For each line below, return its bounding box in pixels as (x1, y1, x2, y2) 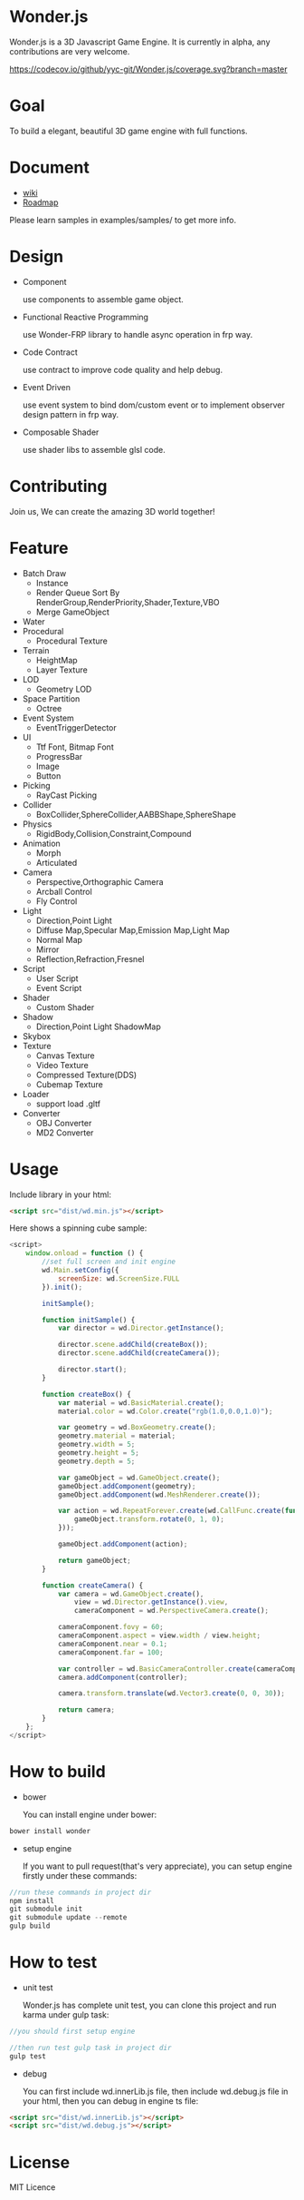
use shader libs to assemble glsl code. (22, 444, 166, 455)
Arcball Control (35, 886, 92, 897)
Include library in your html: (9, 1189, 111, 1200)
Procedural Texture (35, 635, 109, 646)
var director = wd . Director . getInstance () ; (57, 1323, 224, 1333)
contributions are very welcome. (9, 45, 130, 56)
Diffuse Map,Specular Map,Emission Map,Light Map (35, 924, 231, 936)
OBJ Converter (35, 1117, 92, 1128)
